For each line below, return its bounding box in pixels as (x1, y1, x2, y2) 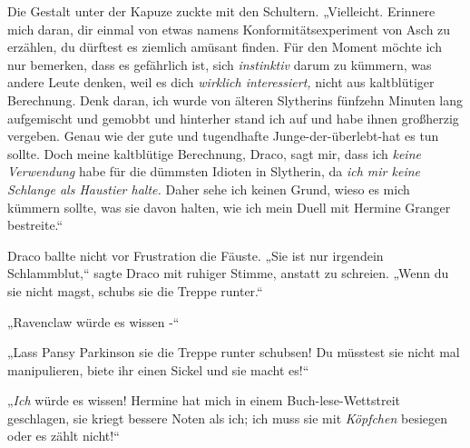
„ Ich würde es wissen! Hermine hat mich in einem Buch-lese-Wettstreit (7, 391, 401, 410)
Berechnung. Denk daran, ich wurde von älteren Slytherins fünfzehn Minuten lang (7, 90, 464, 109)
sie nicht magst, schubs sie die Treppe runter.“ (7, 281, 263, 300)
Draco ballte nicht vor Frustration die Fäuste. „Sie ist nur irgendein (7, 245, 384, 264)
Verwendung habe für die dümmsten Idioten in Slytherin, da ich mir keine (7, 162, 420, 181)
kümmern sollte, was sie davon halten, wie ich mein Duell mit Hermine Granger (7, 197, 451, 216)
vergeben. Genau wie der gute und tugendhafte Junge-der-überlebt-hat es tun (7, 126, 439, 145)
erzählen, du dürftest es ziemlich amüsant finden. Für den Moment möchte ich (7, 37, 442, 56)
